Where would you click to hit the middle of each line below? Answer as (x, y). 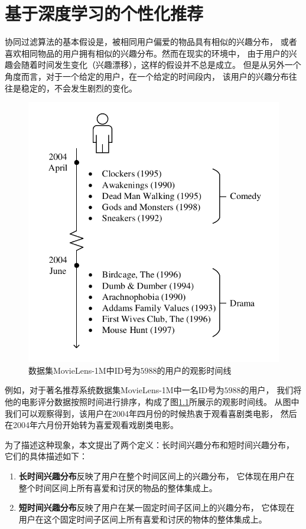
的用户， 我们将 (271, 390)
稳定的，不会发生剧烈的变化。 (79, 88)
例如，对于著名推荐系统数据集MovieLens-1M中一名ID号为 (115, 390)
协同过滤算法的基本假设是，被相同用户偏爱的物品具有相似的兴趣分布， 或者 (151, 42)
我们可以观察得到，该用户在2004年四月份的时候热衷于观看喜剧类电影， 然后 (151, 413)
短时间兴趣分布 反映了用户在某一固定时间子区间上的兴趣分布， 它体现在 (157, 507)
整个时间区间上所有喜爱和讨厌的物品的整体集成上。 (118, 487)
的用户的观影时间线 (194, 370)
